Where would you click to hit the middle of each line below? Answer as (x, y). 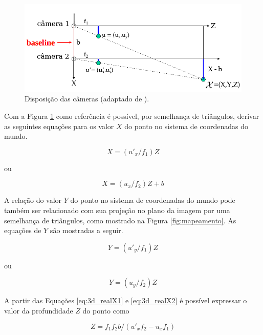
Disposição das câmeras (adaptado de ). (87, 99)
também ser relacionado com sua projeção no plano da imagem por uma (117, 210)
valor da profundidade (39, 310)
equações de (23, 230)
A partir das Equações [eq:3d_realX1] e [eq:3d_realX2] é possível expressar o (126, 300)
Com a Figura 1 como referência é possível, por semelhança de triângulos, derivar (132, 116)
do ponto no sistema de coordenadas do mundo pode (153, 200)
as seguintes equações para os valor (59, 126)
